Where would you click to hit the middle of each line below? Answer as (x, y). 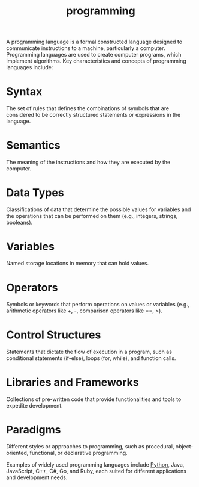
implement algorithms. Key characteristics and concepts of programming (97, 61)
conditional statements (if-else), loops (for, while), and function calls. (91, 358)
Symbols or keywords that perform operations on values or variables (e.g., (98, 304)
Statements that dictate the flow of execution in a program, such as (89, 352)
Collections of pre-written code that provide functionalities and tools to (94, 399)
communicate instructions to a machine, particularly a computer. (86, 48)
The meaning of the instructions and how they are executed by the (88, 162)
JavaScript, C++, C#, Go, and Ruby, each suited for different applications (97, 471)
